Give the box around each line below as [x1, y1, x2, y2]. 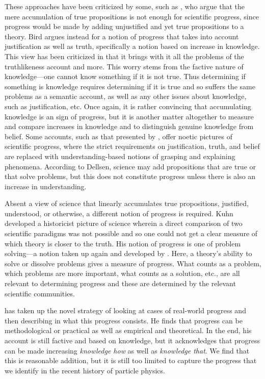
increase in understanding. [5, 181, 87, 191]
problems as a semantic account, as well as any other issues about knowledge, [5, 91, 247, 102]
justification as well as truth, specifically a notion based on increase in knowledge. [5, 41, 260, 52]
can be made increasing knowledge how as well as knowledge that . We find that [5, 345, 250, 356]
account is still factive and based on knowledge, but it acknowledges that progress [5, 335, 260, 345]
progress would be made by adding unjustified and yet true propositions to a [5, 21, 244, 32]
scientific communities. [5, 288, 75, 298]
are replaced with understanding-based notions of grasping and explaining [5, 150, 235, 161]
